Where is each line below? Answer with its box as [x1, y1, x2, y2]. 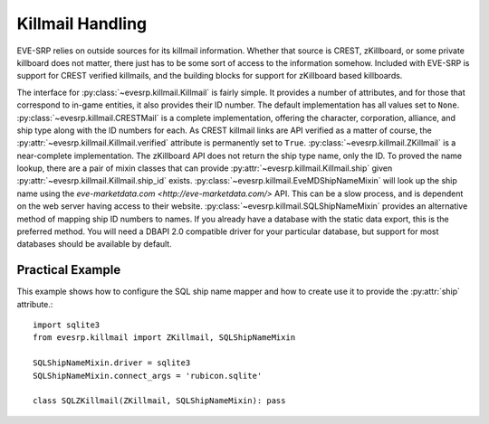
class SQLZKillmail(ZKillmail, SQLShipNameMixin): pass [33, 396, 286, 406]
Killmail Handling [16, 14, 148, 33]
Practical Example [16, 262, 121, 278]
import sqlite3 [33, 320, 101, 330]
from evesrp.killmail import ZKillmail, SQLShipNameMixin [33, 333, 296, 343]
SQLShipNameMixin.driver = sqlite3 [33, 358, 191, 368]
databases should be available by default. [16, 239, 172, 250]
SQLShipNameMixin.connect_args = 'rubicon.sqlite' [33, 371, 263, 381]
